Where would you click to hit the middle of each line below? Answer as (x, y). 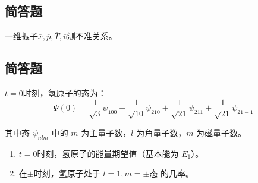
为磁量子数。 (221, 133)
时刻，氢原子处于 (67, 173)
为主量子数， (106, 133)
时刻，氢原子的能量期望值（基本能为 (108, 153)
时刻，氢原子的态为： (64, 93)
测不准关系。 (92, 36)
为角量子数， (161, 133)
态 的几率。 (172, 173)
